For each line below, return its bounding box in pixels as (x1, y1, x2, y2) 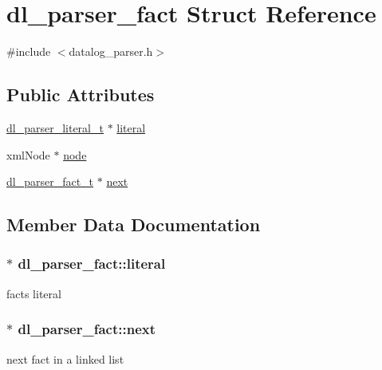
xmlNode (6, 146, 50, 163)
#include (6, 43, 51, 60)
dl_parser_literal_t (6, 119, 104, 136)
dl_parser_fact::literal (18, 254, 166, 274)
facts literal (6, 285, 61, 301)
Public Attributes (6, 82, 155, 107)
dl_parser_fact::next (18, 319, 156, 339)
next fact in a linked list (6, 350, 124, 367)
